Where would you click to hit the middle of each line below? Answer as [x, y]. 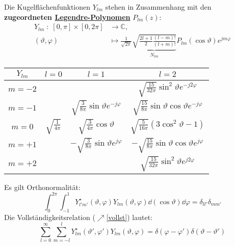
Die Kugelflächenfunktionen [47, 7]
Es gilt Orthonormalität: [42, 187]
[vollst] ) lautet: [129, 217]
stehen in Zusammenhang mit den [158, 7]
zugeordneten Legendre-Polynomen [67, 17]
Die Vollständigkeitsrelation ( [50, 217]
